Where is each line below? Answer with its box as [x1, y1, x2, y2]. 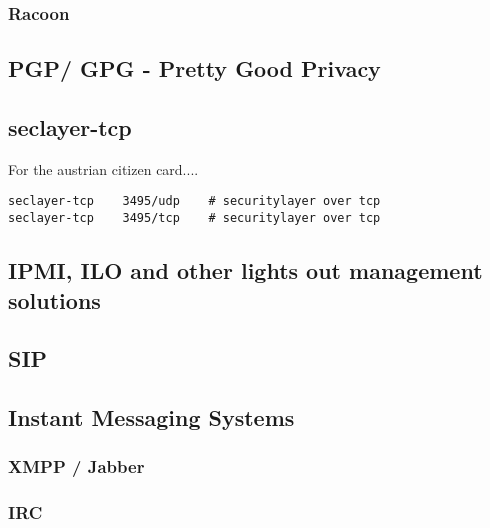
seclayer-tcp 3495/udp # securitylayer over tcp [8, 194, 381, 209]
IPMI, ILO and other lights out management [8, 255, 483, 286]
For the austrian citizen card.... [8, 158, 199, 179]
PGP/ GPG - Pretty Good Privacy [8, 53, 381, 84]
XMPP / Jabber [8, 454, 145, 479]
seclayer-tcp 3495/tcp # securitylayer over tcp [8, 211, 381, 226]
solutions [8, 284, 101, 315]
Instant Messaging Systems [8, 402, 295, 433]
